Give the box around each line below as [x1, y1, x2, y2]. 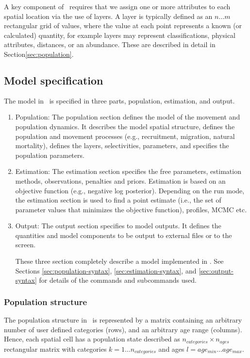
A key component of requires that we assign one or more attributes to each [4, 1, 231, 11]
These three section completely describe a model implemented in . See [15, 256, 224, 266]
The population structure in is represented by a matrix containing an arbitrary [4, 315, 242, 325]
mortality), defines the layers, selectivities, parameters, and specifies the [15, 140, 229, 151]
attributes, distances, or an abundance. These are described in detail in [4, 39, 216, 50]
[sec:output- [199, 265, 233, 275]
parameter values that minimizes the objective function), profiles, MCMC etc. [15, 204, 247, 214]
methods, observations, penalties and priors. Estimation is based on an [15, 175, 226, 186]
